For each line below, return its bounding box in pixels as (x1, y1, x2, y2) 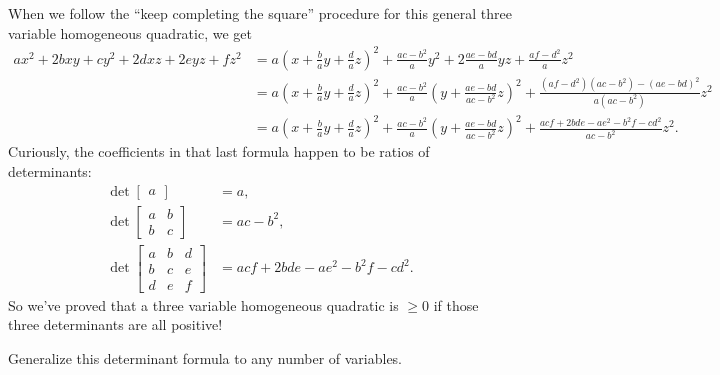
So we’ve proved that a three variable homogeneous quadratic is (8, 294, 399, 315)
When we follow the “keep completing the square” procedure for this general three (8, 3, 512, 23)
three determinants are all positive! (8, 314, 223, 335)
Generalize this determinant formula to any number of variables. (8, 348, 403, 369)
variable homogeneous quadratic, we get (8, 22, 252, 43)
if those (433, 294, 479, 315)
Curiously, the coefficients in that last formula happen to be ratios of (8, 141, 430, 162)
